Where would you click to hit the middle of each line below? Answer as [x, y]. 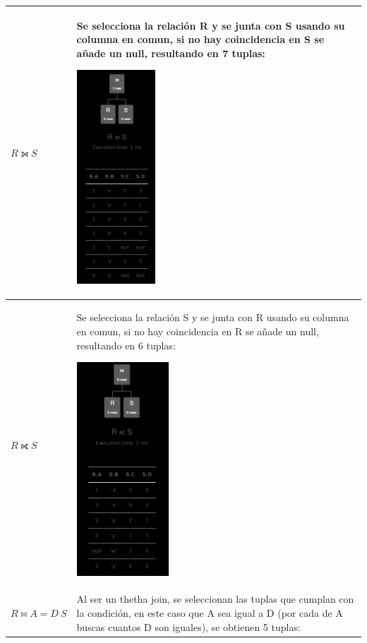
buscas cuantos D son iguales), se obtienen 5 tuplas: [188, 626]
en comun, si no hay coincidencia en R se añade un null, [198, 331]
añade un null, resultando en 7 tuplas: [171, 53]
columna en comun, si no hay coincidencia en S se [200, 39]
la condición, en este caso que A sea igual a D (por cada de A [210, 613]
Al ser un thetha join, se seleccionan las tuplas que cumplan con [215, 599]
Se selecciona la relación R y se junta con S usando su [211, 25]
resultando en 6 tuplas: [126, 345]
